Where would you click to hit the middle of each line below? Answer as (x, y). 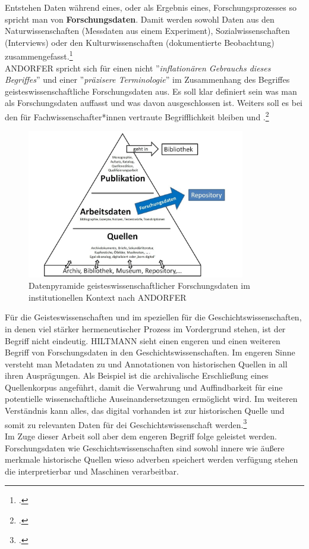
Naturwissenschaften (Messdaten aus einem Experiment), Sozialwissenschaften (147, 31)
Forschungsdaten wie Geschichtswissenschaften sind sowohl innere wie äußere (145, 447)
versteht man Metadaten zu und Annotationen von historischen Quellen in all (146, 364)
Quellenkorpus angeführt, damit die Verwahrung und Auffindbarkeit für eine (144, 387)
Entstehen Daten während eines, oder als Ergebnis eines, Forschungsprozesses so (151, 7)
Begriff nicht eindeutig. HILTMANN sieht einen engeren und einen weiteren (143, 340)
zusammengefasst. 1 (39, 55)
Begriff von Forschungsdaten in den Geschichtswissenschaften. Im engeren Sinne (150, 352)
